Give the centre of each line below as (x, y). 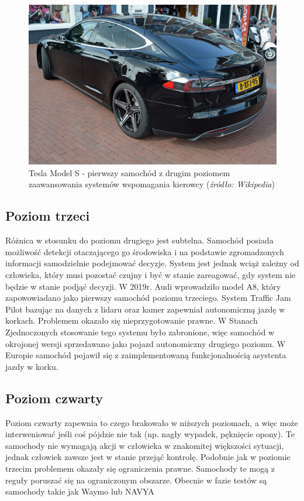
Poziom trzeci (48, 216)
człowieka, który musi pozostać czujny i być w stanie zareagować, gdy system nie (151, 275)
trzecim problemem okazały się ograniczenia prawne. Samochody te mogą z (140, 468)
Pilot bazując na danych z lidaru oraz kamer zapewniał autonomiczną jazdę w (145, 309)
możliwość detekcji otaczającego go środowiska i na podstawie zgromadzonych (145, 251)
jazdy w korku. (32, 366)
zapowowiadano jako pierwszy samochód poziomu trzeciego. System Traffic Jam (148, 298)
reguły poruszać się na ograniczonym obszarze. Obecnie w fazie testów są (136, 480)
